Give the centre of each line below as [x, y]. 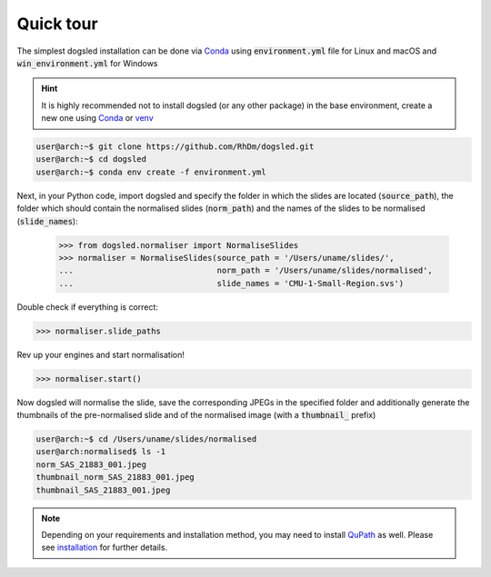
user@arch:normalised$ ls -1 [101, 452]
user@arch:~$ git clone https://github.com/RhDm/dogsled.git [175, 147]
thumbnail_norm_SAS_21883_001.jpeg [115, 478]
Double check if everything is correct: [88, 307]
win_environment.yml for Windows [87, 63]
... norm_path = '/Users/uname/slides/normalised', [246, 271]
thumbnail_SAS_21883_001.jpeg [103, 490]
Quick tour [58, 24]
